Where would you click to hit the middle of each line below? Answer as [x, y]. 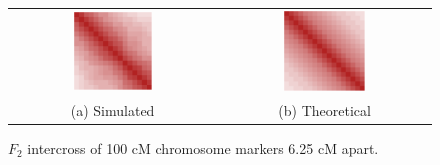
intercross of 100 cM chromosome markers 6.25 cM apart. [203, 148]
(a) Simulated [112, 109]
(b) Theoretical [324, 109]
